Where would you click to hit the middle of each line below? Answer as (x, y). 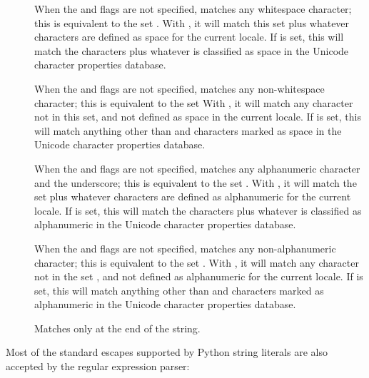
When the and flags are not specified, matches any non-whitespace (180, 88)
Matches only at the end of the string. (117, 328)
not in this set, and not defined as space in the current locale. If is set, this (198, 117)
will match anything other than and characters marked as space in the (188, 130)
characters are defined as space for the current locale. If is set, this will (189, 37)
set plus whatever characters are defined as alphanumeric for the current (193, 196)
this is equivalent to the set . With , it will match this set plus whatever (192, 22)
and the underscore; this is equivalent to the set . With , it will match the (196, 182)
